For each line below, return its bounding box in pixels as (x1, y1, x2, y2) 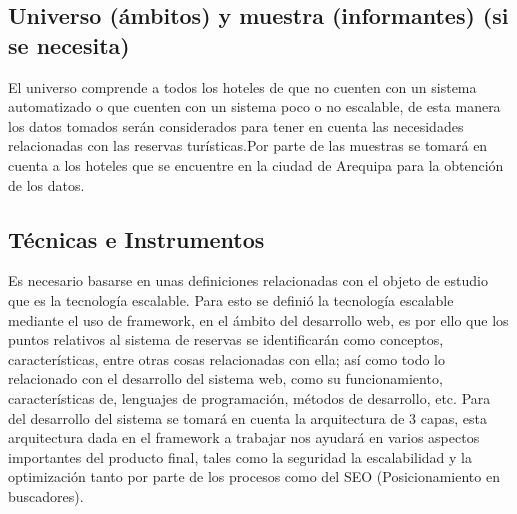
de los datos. (8, 174, 85, 195)
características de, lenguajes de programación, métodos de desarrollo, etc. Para (8, 387, 491, 408)
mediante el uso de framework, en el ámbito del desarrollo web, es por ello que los (8, 309, 509, 330)
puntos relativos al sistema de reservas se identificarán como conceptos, (8, 329, 444, 350)
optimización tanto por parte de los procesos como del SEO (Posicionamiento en (8, 466, 500, 487)
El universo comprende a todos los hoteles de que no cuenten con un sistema (8, 76, 477, 97)
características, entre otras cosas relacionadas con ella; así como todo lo (8, 348, 445, 369)
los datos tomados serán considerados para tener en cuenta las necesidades (8, 115, 464, 136)
